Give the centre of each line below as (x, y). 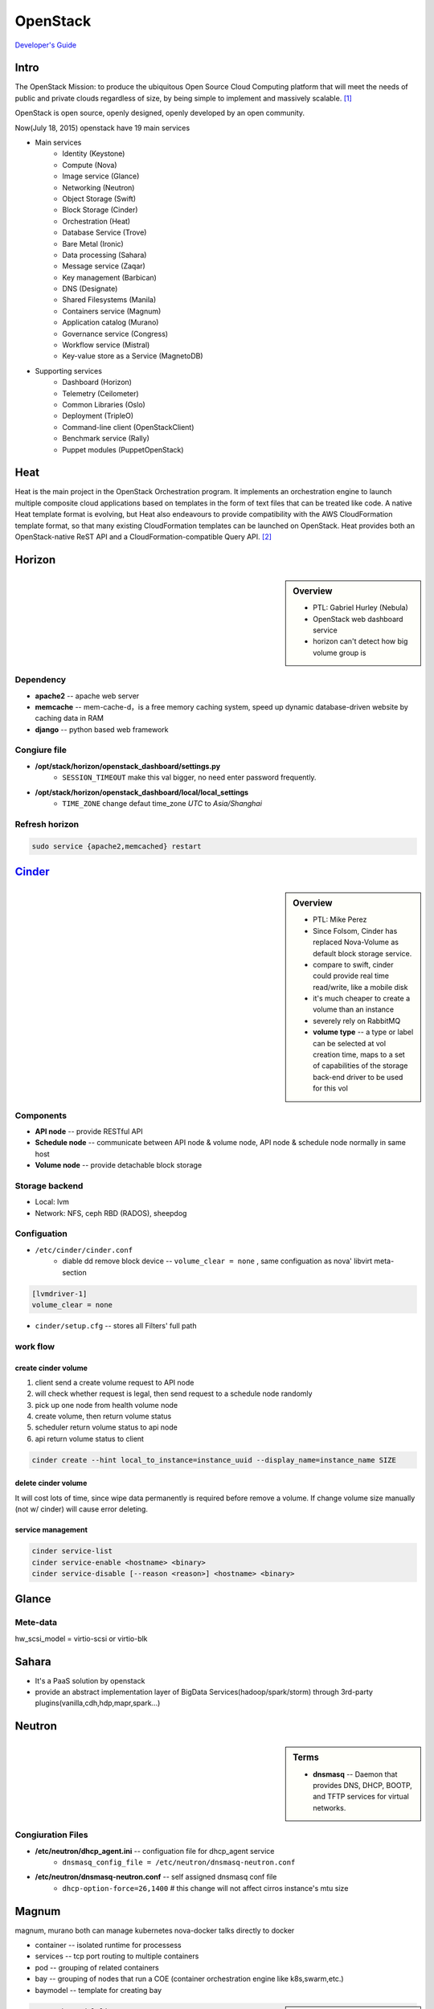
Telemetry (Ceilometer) (101, 393)
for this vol (331, 1088)
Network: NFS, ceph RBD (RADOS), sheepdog (111, 1213)
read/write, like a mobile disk (360, 987)
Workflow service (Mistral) (106, 345)
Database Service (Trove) (104, 232)
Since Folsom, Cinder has (355, 931)
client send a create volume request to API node (115, 1382)
